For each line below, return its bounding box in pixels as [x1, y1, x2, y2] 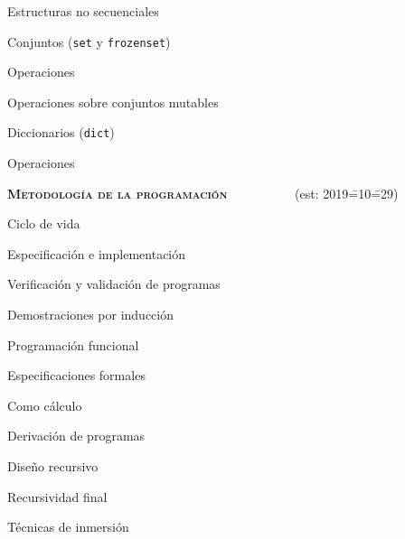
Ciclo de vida [7, 214, 80, 233]
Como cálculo [7, 395, 82, 414]
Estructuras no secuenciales [7, 2, 159, 20]
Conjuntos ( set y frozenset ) [7, 32, 171, 51]
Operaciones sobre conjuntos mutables [7, 92, 219, 111]
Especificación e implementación [7, 244, 186, 263]
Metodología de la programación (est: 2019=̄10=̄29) [7, 183, 399, 202]
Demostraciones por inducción [7, 305, 174, 324]
